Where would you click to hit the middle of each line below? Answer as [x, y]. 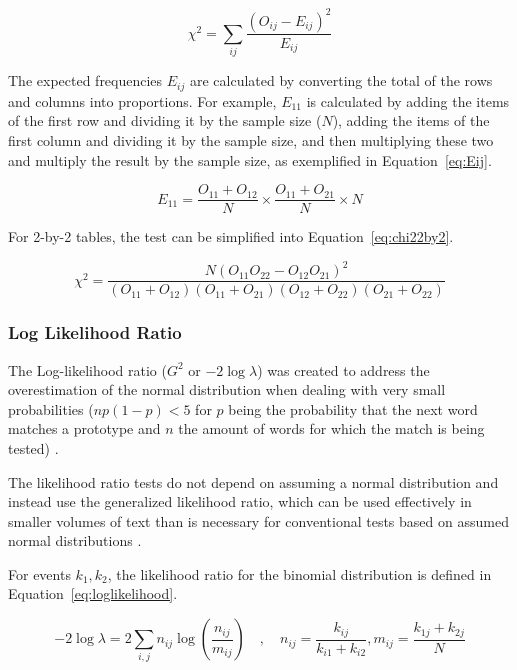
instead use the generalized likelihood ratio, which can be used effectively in [240, 501]
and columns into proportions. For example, [142, 100]
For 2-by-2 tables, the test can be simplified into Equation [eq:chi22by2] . [231, 236]
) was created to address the [343, 369]
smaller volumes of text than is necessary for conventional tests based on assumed [258, 520]
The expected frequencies [85, 80]
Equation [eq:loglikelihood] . [93, 593]
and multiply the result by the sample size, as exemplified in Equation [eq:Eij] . [250, 159]
